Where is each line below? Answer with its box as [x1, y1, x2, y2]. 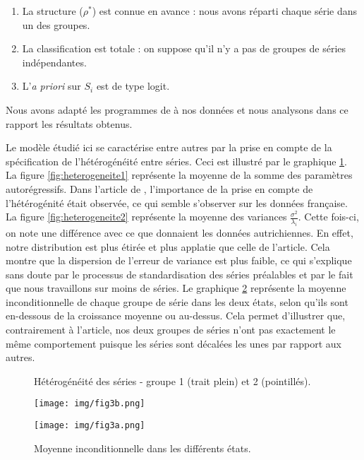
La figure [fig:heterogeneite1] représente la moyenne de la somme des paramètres [6, 167, 353, 182]
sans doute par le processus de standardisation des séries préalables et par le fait [6, 266, 353, 281]
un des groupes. [22, 17, 90, 32]
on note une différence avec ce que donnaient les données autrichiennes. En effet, [6, 225, 353, 240]
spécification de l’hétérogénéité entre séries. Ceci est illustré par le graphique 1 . [6, 153, 347, 168]
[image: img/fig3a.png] [34, 420, 145, 431]
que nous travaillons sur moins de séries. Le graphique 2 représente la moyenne [6, 281, 346, 295]
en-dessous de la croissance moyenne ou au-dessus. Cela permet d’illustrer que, [6, 308, 346, 323]
